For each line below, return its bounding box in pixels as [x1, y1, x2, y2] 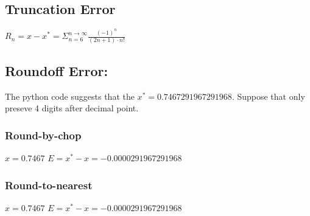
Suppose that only [237, 89, 305, 102]
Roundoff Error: [5, 61, 108, 80]
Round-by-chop [5, 127, 82, 142]
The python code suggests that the [5, 89, 135, 102]
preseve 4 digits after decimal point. [5, 102, 139, 114]
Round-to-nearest [5, 177, 93, 192]
